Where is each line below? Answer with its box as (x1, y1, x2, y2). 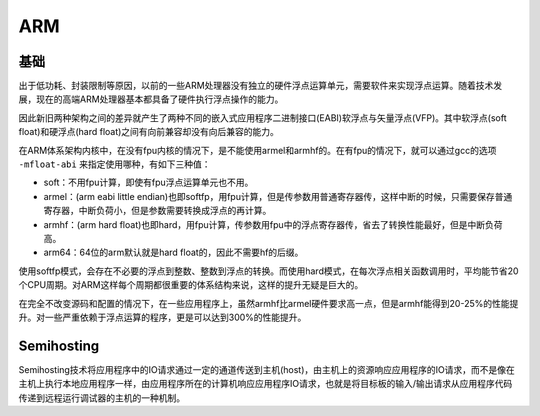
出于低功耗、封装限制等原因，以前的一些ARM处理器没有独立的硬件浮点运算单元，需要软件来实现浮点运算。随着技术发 (18, 80, 503, 92)
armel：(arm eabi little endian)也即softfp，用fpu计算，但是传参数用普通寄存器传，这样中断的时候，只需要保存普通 (43, 190, 513, 202)
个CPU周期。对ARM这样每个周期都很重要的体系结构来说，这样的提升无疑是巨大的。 (18, 279, 364, 291)
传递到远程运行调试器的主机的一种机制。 (18, 391, 185, 404)
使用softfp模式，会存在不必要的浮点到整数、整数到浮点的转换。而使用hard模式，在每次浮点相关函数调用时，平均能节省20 (18, 265, 519, 277)
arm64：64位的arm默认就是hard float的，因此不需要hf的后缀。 (43, 246, 304, 259)
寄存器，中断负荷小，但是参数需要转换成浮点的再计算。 (43, 205, 272, 217)
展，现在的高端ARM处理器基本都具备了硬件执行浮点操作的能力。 (18, 93, 284, 105)
